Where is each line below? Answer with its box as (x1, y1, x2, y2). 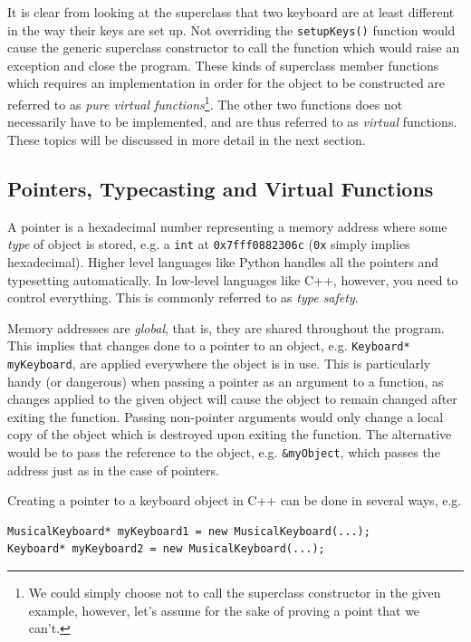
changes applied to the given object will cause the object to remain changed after (7, 389, 457, 408)
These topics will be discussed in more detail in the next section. (7, 129, 366, 149)
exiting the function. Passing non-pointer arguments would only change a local (7, 407, 444, 426)
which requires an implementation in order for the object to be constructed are (7, 73, 446, 92)
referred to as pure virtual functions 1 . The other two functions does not (7, 92, 403, 113)
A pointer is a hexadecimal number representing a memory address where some (7, 216, 447, 235)
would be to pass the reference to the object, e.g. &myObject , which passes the (7, 442, 440, 461)
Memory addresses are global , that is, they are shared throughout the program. (7, 318, 445, 337)
